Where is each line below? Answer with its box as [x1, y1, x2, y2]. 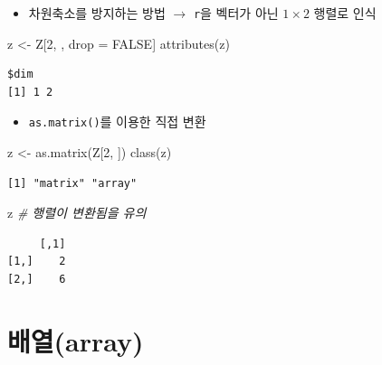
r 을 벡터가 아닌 [193, 4, 279, 22]
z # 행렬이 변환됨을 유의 [7, 203, 147, 222]
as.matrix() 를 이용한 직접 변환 [28, 112, 206, 131]
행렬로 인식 [313, 4, 377, 22]
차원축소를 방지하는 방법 [28, 4, 166, 22]
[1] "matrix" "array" [7, 176, 138, 190]
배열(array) [7, 322, 144, 359]
